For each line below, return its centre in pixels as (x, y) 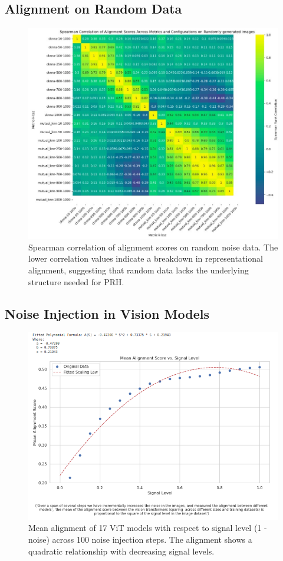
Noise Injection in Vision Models (107, 313)
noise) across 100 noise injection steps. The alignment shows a (140, 539)
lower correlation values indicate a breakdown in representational (146, 258)
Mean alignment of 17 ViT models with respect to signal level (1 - (148, 528)
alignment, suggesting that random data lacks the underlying (139, 270)
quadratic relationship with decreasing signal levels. (121, 551)
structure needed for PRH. (76, 281)
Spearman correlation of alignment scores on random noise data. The (153, 247)
